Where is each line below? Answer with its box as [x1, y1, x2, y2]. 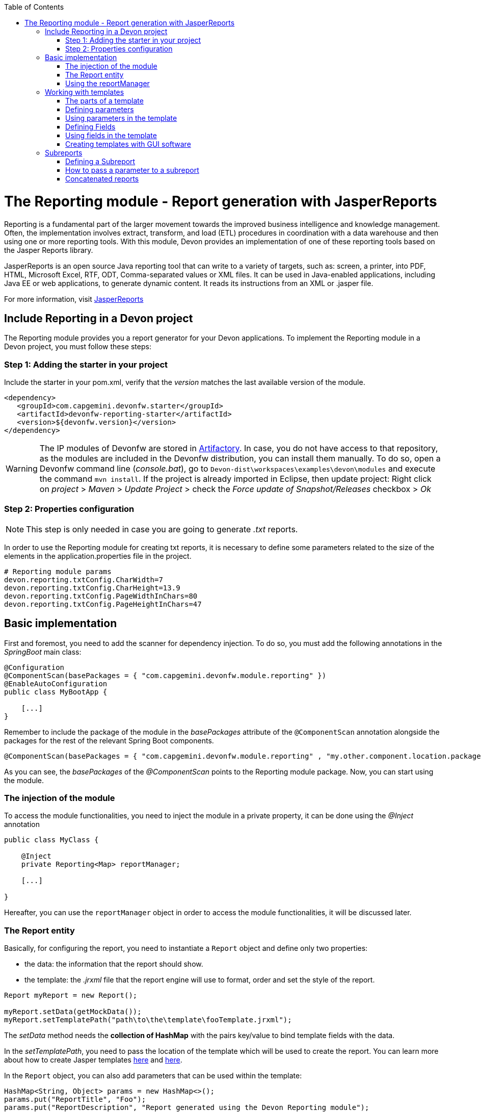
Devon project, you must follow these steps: [4, 342, 151, 351]
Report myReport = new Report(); [4, 991, 138, 1000]
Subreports [45, 148, 83, 157]
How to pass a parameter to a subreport [65, 166, 199, 174]
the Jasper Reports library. [4, 245, 93, 254]
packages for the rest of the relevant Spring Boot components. [4, 736, 214, 745]
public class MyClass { [4, 836, 99, 844]
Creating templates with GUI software [65, 140, 191, 148]
